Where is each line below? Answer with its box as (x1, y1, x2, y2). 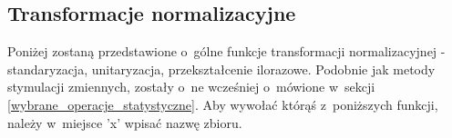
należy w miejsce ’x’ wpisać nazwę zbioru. (7, 113, 242, 132)
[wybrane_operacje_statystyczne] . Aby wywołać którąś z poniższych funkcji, (7, 94, 438, 113)
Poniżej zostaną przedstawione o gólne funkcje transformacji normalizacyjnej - (7, 42, 446, 61)
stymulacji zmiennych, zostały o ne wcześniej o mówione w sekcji (7, 77, 375, 96)
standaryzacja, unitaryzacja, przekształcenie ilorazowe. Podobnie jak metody (7, 59, 436, 78)
